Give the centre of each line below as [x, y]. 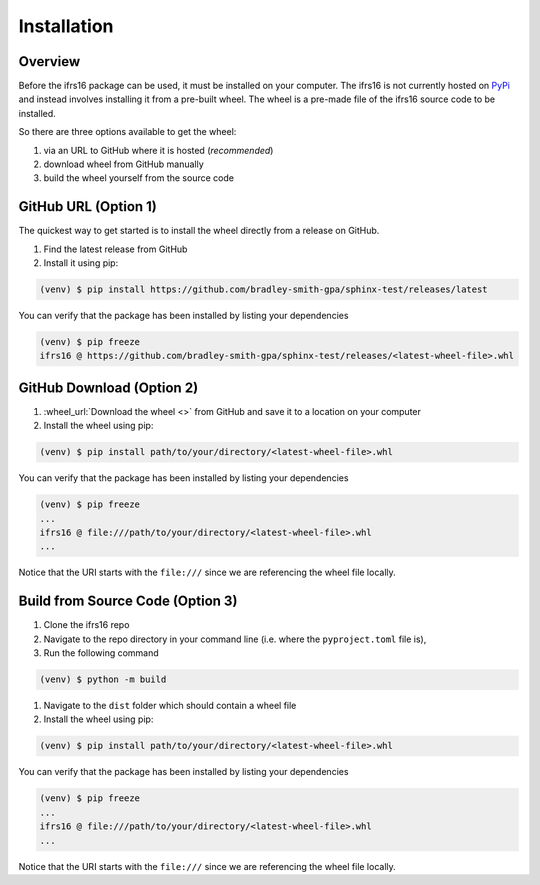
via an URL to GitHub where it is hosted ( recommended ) [158, 150]
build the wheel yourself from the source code [139, 178]
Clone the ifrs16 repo [86, 625]
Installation [66, 26]
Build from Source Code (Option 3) [128, 601]
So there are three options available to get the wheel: [127, 132]
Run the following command [101, 653]
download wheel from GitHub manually [123, 164]
